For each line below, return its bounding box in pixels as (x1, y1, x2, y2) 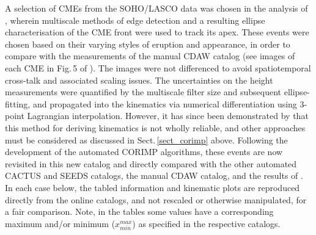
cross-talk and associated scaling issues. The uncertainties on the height (5, 73, 273, 86)
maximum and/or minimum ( (5, 217, 116, 230)
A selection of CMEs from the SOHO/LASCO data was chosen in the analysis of (5, 2, 308, 14)
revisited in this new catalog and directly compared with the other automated (5, 157, 297, 170)
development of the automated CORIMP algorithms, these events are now (5, 145, 283, 158)
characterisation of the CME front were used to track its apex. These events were (5, 26, 309, 38)
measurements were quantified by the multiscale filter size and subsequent (5, 85, 282, 98)
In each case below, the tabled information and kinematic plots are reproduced (5, 181, 300, 193)
